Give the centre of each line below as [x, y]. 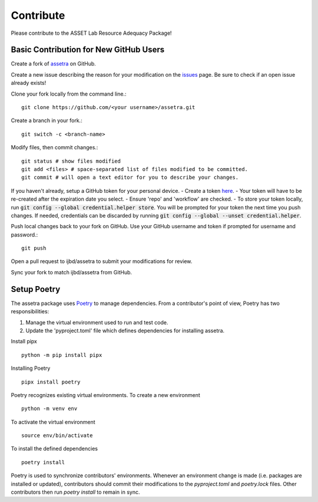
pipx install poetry [51, 382]
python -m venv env [49, 409]
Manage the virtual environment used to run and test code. [97, 322]
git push [34, 248]
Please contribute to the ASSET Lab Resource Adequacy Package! [91, 33]
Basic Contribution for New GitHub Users [88, 50]
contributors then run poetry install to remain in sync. [75, 492]
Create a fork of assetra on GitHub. [54, 64]
